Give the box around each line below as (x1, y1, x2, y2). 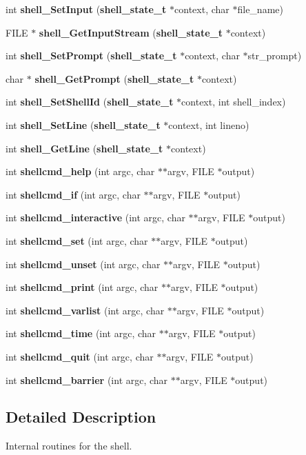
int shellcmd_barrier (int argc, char (6, 372, 168, 387)
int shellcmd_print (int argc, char (6, 280, 159, 294)
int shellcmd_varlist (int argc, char (6, 303, 165, 317)
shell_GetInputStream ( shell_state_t (39, 25, 223, 39)
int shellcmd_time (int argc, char (6, 326, 156, 341)
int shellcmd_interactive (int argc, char (6, 210, 185, 225)
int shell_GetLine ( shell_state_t (6, 141, 163, 155)
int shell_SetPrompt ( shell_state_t (6, 48, 177, 63)
